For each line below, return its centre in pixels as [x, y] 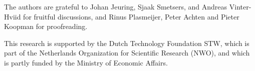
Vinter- [240, 6]
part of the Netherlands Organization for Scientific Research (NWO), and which [127, 53]
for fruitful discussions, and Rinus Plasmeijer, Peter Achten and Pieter [131, 16]
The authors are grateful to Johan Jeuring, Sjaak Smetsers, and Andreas [116, 6]
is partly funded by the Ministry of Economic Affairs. [86, 62]
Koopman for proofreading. [46, 26]
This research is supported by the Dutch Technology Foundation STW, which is [127, 43]
